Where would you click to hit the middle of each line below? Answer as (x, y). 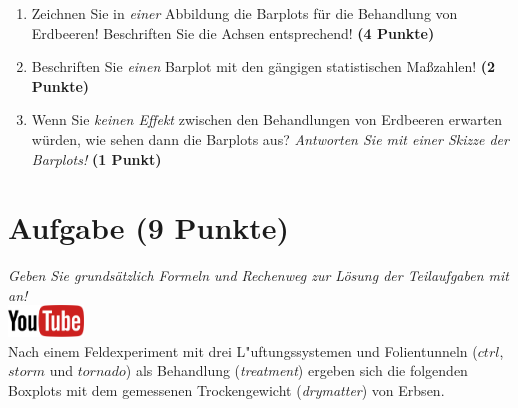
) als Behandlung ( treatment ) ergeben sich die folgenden (296, 370)
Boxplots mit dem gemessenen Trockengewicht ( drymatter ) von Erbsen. (226, 390)
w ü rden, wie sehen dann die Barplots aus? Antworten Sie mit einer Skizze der (270, 138)
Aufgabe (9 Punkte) (149, 227)
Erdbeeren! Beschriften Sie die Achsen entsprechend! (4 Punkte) (233, 32)
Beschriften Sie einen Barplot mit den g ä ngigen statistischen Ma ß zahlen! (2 (263, 66)
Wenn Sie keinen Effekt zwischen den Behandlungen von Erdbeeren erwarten (267, 119)
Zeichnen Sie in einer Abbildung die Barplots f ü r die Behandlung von (244, 13)
